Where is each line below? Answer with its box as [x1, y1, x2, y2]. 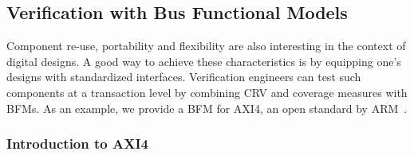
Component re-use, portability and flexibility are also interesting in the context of [6, 37, 406, 54]
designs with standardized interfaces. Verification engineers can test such [6, 68, 361, 85]
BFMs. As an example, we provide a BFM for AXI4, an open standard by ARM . [6, 99, 408, 116]
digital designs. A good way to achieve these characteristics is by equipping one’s [6, 52, 401, 69]
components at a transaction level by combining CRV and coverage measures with [6, 83, 408, 100]
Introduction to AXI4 [6, 134, 148, 153]
